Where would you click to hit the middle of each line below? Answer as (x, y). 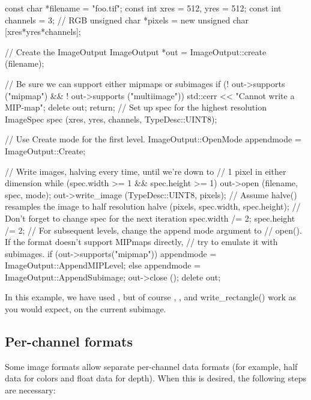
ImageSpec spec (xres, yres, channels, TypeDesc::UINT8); (111, 119)
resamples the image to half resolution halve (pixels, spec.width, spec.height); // (153, 206)
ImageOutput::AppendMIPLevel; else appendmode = (103, 265)
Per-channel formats (69, 341)
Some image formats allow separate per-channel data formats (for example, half (151, 366)
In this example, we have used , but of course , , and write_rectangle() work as (150, 297)
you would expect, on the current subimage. (86, 309)
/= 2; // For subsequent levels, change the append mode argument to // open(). (153, 230)
